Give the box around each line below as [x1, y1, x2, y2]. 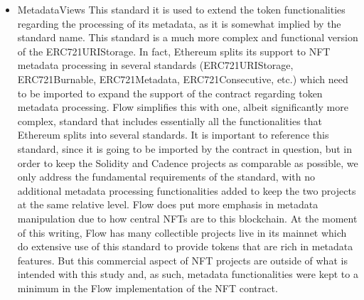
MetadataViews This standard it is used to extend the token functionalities [17, 2, 346, 16]
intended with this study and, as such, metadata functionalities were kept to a [17, 267, 358, 282]
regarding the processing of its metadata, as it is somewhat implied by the [17, 16, 341, 31]
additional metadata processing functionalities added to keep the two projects [17, 183, 356, 198]
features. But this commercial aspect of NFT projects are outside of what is [17, 252, 348, 267]
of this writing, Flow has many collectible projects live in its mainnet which [17, 225, 347, 240]
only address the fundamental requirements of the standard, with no [17, 169, 315, 184]
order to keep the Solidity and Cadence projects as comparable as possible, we [17, 155, 358, 170]
